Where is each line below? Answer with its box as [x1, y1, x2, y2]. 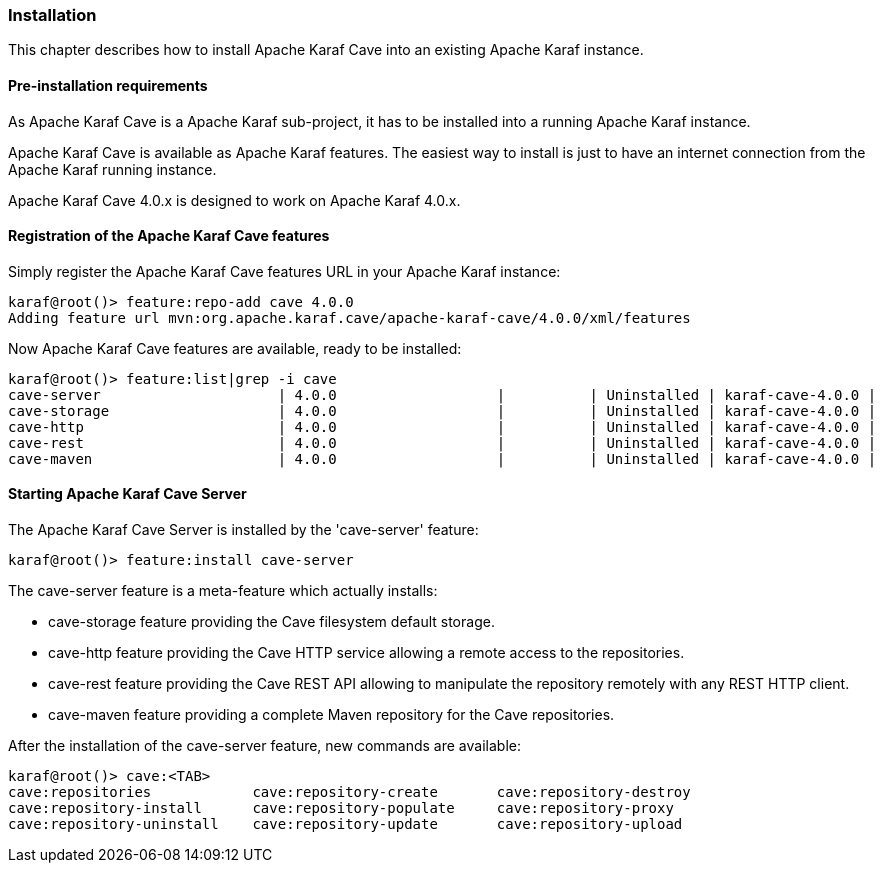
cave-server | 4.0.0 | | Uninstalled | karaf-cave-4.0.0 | [8, 386, 877, 403]
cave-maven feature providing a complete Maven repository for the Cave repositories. [48, 706, 615, 724]
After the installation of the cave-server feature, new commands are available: [8, 737, 521, 755]
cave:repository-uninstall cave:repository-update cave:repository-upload [8, 816, 683, 833]
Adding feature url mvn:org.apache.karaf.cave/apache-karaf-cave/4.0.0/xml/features [8, 309, 691, 326]
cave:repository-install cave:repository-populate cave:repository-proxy [8, 800, 674, 817]
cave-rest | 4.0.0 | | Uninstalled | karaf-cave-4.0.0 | [8, 434, 877, 451]
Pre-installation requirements [8, 76, 208, 94]
